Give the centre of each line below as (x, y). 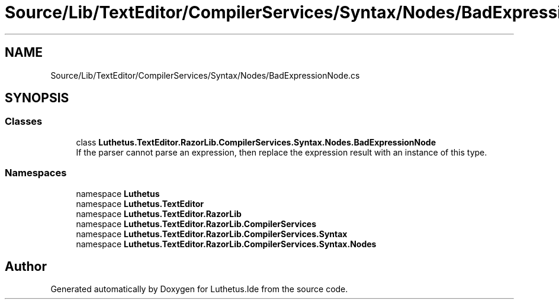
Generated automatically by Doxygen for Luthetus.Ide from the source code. (199, 289)
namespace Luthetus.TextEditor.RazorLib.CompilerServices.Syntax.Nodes (226, 244)
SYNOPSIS (37, 98)
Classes (24, 122)
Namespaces (36, 173)
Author (26, 266)
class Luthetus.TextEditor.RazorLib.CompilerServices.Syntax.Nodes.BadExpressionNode (256, 142)
